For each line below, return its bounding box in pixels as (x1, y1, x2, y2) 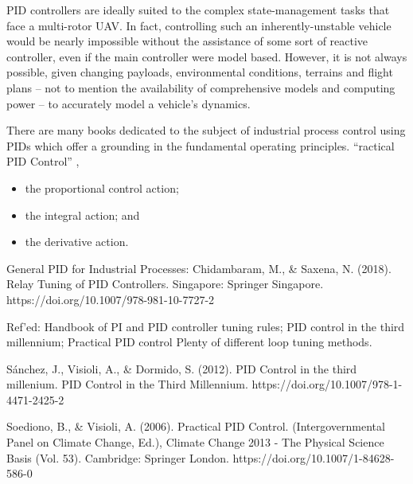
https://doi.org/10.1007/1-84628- (232, 449, 395, 466)
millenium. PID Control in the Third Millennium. (6, 376, 248, 392)
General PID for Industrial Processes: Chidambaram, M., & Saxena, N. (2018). (6, 260, 392, 276)
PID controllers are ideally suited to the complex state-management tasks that (6, 2, 390, 18)
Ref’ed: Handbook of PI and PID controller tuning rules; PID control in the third (6, 318, 405, 334)
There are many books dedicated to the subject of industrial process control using (6, 122, 406, 139)
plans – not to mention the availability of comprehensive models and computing (6, 79, 395, 96)
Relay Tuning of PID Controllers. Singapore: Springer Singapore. (6, 275, 324, 292)
